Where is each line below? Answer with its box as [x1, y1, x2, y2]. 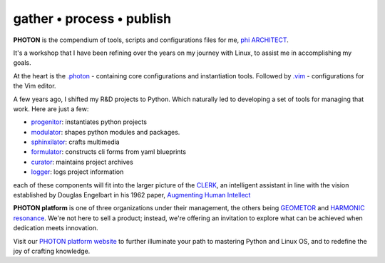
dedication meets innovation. [13, 224, 99, 232]
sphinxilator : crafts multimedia [31, 138, 120, 146]
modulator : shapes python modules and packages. [31, 128, 180, 136]
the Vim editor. [13, 82, 56, 91]
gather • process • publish [13, 11, 171, 26]
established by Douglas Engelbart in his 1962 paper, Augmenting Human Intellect [13, 191, 251, 200]
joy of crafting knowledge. [13, 247, 91, 255]
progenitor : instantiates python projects [31, 118, 148, 126]
